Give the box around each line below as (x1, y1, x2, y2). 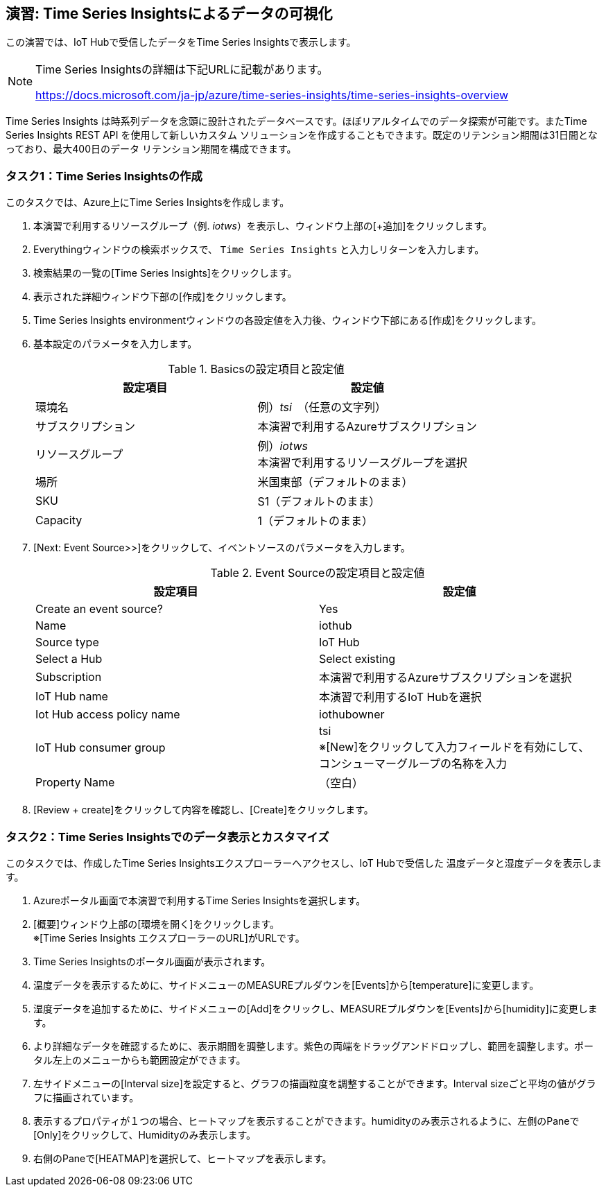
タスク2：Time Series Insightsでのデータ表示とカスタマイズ (6, 829, 329, 844)
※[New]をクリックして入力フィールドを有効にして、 (319, 740, 590, 754)
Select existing (319, 652, 396, 666)
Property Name (35, 775, 115, 790)
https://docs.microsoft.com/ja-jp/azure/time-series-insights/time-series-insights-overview (35, 88, 509, 103)
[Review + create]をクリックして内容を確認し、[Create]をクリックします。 (33, 804, 374, 816)
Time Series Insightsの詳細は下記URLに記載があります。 (35, 62, 329, 77)
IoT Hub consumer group (35, 741, 166, 755)
